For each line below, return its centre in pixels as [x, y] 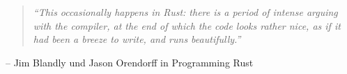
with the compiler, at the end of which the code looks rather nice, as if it [187, 25]
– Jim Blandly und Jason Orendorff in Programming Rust [130, 62]
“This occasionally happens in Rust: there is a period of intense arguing [185, 12]
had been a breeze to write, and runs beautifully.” [137, 39]
